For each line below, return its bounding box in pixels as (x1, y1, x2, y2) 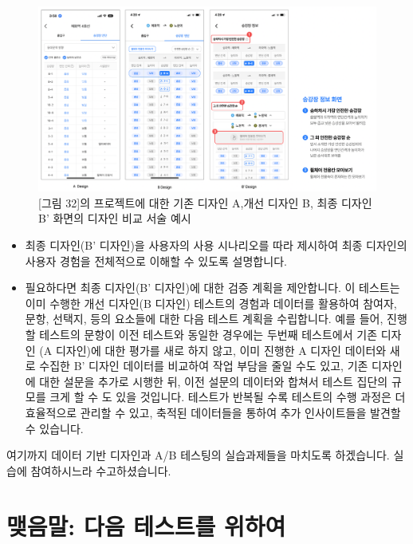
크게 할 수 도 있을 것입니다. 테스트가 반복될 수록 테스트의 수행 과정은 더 (49, 388, 406, 405)
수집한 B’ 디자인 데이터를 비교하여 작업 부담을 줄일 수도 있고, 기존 (39, 357, 368, 374)
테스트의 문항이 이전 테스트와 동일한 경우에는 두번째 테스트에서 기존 (39, 326, 378, 343)
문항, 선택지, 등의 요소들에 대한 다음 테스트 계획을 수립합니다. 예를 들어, (25, 310, 383, 327)
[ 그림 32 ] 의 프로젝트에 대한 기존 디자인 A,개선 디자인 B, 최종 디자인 (38, 194, 372, 211)
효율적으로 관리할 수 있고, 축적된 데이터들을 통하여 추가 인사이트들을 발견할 (25, 404, 401, 420)
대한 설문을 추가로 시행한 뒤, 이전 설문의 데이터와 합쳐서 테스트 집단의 (39, 373, 388, 389)
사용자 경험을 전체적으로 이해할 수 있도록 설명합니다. (25, 252, 287, 269)
